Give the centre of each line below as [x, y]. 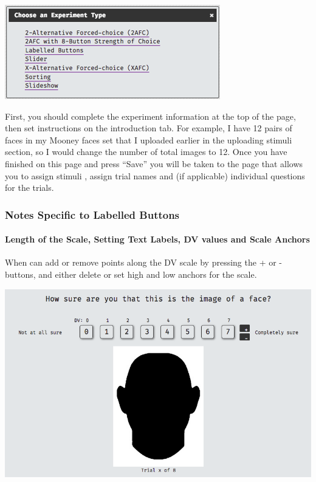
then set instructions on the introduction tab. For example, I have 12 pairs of [149, 128]
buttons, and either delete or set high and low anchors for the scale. [131, 274]
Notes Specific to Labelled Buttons [92, 214]
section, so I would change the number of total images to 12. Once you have [146, 152]
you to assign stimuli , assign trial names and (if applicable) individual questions [155, 175]
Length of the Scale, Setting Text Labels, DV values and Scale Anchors [157, 239]
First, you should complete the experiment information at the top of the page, [150, 116]
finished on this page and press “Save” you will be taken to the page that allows [154, 163]
